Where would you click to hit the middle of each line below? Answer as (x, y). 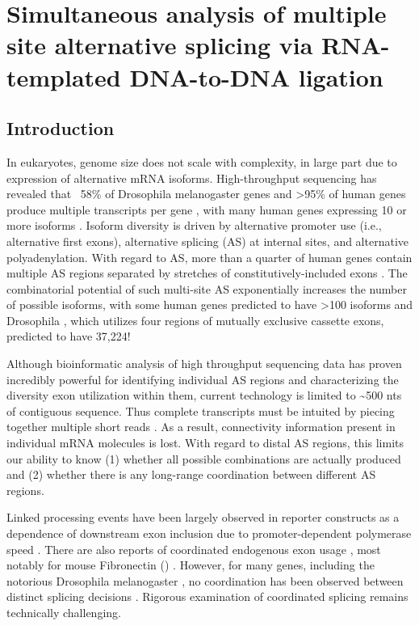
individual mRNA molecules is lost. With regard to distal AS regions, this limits (205, 443)
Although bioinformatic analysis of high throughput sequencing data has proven (204, 364)
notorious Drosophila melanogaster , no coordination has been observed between (205, 580)
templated (64, 76)
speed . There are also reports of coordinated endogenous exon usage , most (194, 549)
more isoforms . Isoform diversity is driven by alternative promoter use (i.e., (194, 225)
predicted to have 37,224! (69, 336)
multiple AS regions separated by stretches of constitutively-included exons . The (207, 273)
